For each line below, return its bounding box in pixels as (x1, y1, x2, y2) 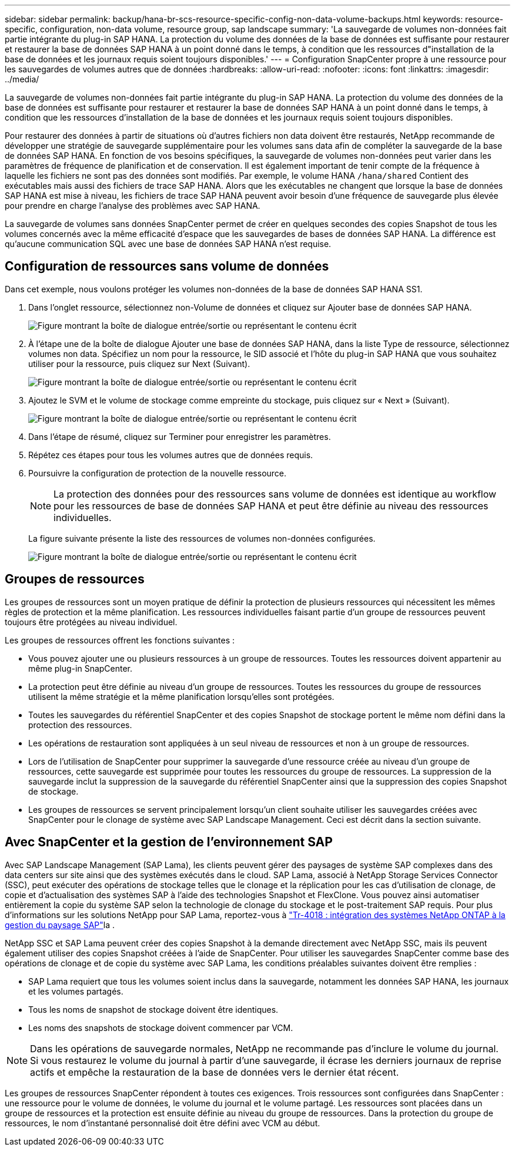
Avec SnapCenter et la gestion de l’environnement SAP (5, 835, 333, 850)
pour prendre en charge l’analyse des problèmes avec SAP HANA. (5, 201, 260, 211)
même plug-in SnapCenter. (28, 663, 133, 673)
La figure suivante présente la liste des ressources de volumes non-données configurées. (28, 533, 376, 543)
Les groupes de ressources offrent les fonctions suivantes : (5, 635, 235, 645)
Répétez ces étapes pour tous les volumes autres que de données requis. (28, 449, 313, 460)
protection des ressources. (28, 719, 132, 730)
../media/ (5, 74, 39, 84)
